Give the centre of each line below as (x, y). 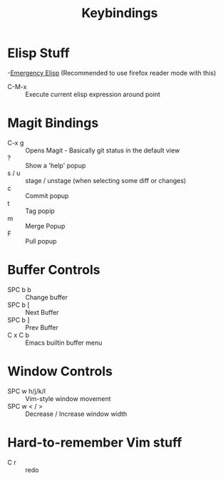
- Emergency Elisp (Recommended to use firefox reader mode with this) (112, 73)
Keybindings (120, 13)
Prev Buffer (42, 327)
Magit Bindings (53, 123)
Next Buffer (42, 312)
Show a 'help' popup (56, 165)
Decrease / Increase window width (76, 414)
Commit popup (47, 195)
